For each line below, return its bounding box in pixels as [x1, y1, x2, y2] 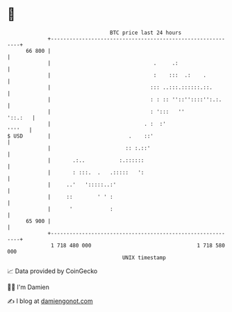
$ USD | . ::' [7, 132, 154, 140]
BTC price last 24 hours [110, 29, 182, 36]
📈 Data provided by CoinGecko [7, 267, 98, 275]
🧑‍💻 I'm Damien [7, 283, 50, 291]
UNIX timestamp [122, 254, 167, 261]
